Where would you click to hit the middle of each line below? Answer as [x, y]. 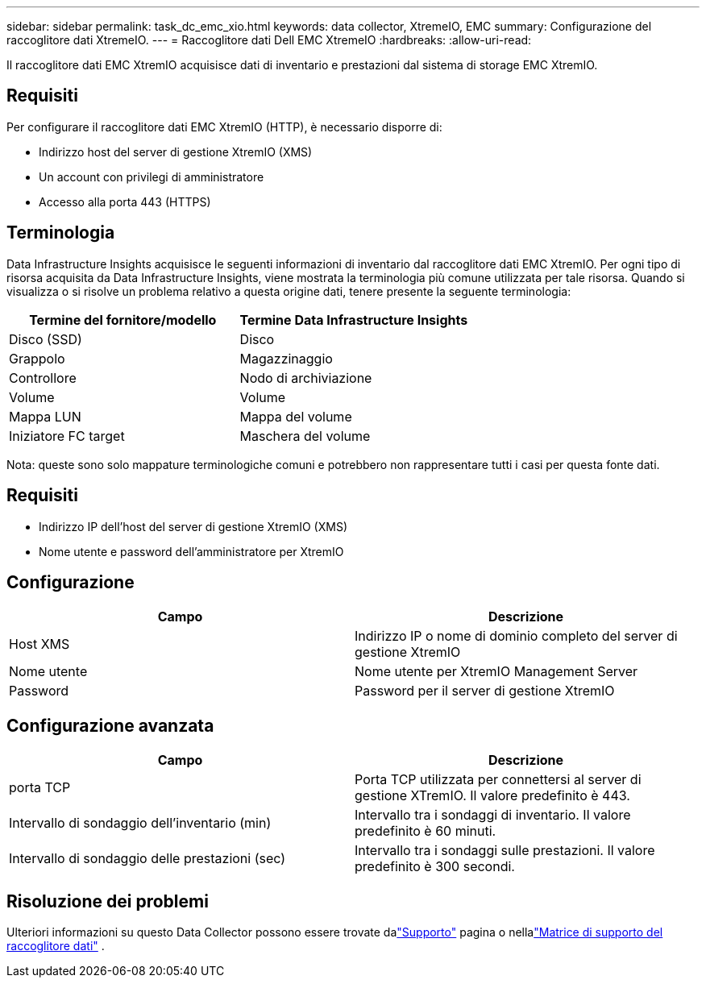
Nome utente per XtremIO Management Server [496, 672]
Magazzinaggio [286, 358]
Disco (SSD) [46, 339]
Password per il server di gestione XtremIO [485, 691]
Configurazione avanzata [110, 725]
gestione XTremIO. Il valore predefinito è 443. [492, 796]
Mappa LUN [45, 416]
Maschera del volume [305, 436]
